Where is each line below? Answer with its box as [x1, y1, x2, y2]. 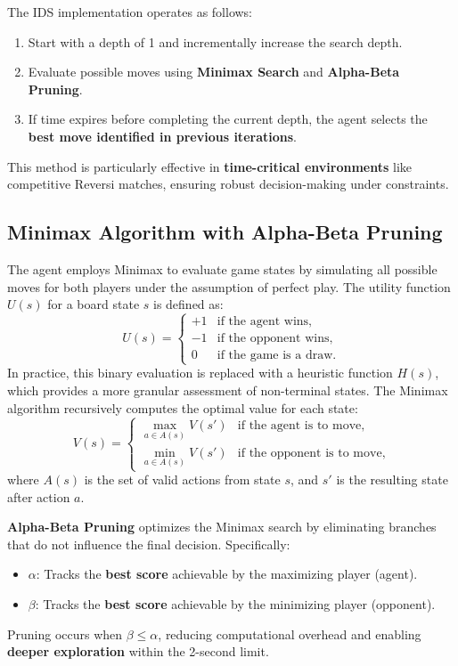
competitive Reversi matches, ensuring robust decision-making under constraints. [7, 175, 449, 193]
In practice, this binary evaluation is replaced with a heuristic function [7, 363, 393, 382]
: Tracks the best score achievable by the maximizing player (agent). [36, 564, 418, 583]
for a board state [47, 295, 140, 313]
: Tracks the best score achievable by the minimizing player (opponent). [35, 595, 436, 613]
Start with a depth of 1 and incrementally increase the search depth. [28, 32, 403, 51]
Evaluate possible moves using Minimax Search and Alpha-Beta [28, 62, 400, 81]
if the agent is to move [237, 419, 362, 433]
